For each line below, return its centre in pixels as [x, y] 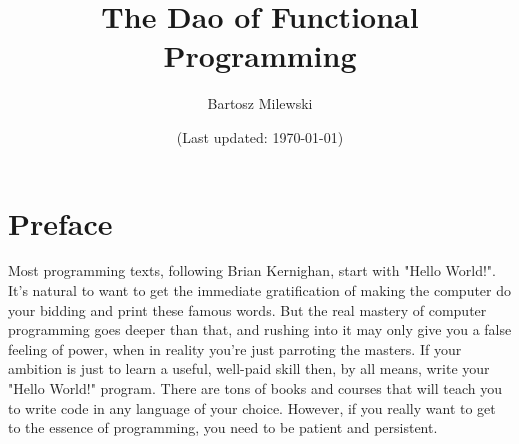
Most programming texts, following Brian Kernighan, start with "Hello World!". [252, 270]
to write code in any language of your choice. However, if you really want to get [252, 407]
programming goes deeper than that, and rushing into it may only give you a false [260, 329]
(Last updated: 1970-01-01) [260, 136]
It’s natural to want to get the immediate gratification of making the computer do [260, 290]
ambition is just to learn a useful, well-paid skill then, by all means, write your [249, 368]
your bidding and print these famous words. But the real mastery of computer [247, 309]
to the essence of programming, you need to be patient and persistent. [223, 427]
